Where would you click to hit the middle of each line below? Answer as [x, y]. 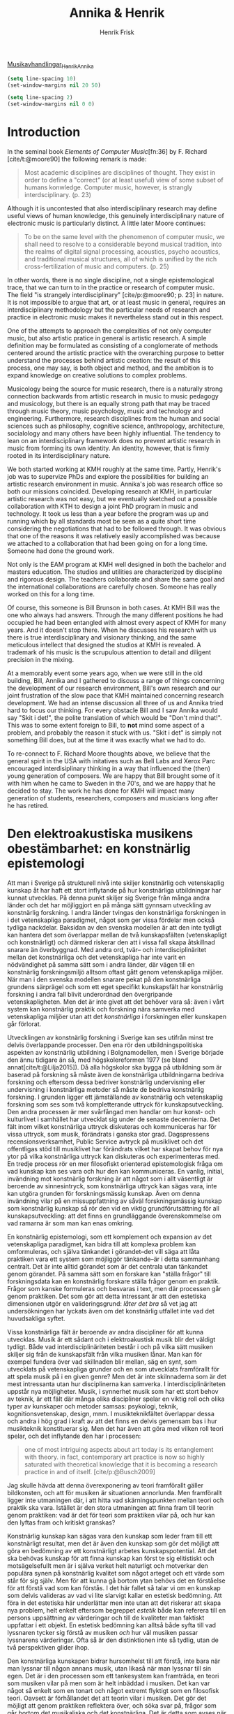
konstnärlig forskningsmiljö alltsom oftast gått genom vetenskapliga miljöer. [115, 972]
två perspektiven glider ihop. [48, 1648]
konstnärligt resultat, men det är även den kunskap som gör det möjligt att [113, 1543]
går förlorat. [24, 1024]
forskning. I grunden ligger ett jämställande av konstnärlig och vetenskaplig [115, 1097]
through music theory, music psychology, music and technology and [106, 411]
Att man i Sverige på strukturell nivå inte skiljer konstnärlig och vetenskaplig [116, 883]
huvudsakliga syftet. [36, 1318]
